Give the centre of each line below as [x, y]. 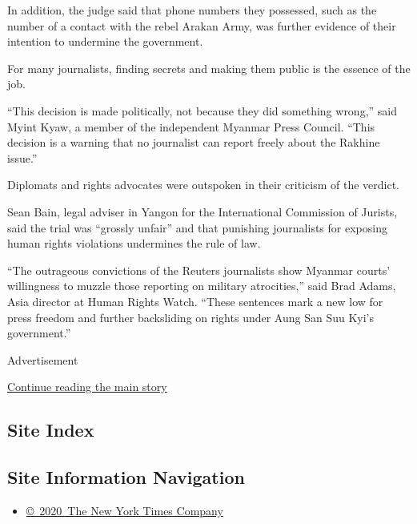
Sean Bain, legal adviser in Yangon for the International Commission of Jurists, [202, 211]
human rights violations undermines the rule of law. [134, 243]
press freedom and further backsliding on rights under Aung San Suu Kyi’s [191, 317]
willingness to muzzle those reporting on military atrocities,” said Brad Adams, [202, 286]
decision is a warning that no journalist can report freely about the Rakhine [194, 142]
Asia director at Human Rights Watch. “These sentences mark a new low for [195, 301]
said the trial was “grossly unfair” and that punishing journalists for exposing [197, 227]
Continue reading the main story [87, 387]
